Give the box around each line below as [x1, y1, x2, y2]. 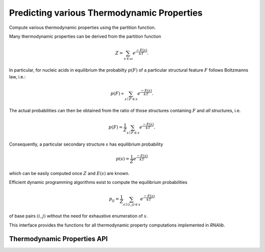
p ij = [108, 196, 120, 203]
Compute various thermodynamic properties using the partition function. [9, 25, 156, 30]
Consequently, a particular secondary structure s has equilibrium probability [9, 141, 163, 147]
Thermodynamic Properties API [9, 235, 108, 243]
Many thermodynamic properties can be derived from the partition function [9, 33, 161, 39]
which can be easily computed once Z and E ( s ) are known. [9, 170, 130, 176]
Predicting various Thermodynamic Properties [9, 7, 203, 18]
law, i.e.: [9, 74, 26, 80]
